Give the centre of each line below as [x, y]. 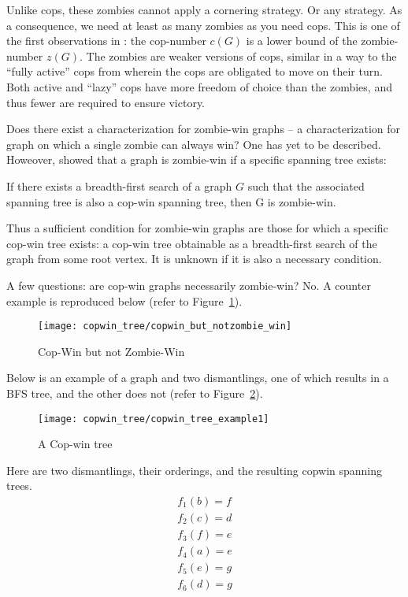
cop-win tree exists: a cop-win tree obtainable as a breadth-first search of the [192, 243]
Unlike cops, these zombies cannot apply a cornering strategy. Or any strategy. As [204, 9]
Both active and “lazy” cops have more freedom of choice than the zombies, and [199, 86]
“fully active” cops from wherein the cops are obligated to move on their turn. [195, 71]
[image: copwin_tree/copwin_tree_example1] [154, 419]
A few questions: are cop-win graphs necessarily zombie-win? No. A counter [189, 285]
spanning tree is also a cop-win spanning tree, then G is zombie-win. [171, 201]
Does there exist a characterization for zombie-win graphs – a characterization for [204, 129]
